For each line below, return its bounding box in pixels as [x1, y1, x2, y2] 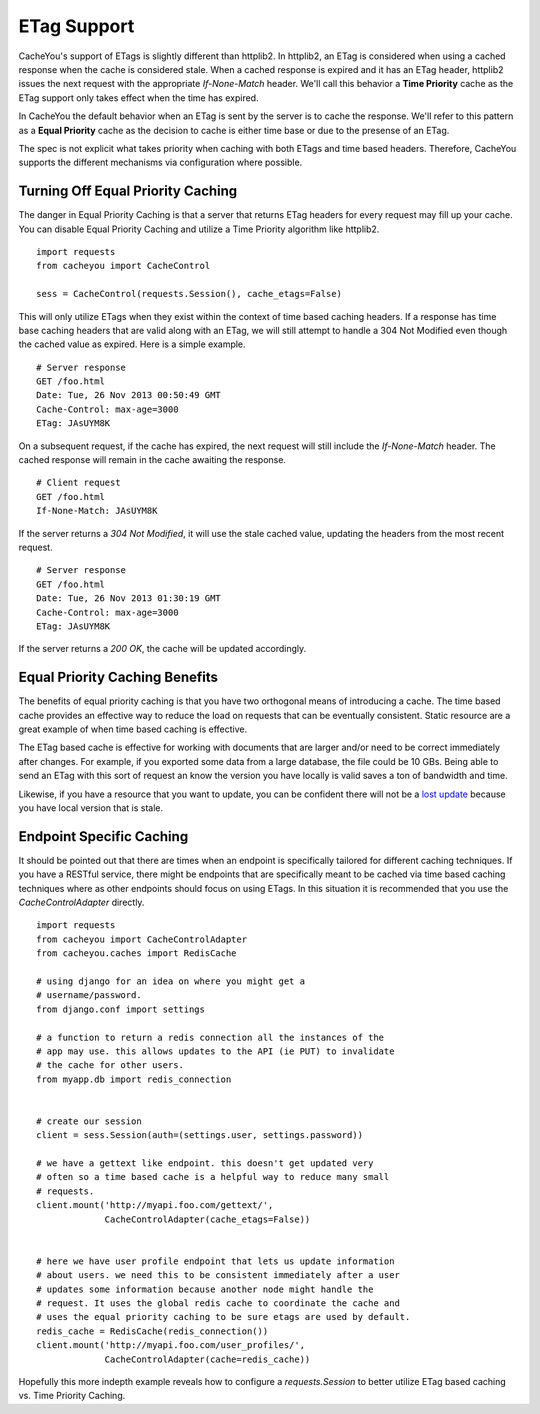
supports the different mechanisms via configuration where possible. [18, 156, 303, 169]
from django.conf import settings [36, 1003, 205, 1015]
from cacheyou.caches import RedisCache [36, 948, 237, 959]
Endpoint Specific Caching [18, 828, 189, 845]
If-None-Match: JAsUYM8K [36, 505, 158, 517]
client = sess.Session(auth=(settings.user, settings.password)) [36, 1130, 364, 1141]
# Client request [36, 477, 121, 489]
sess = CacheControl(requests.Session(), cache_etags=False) [36, 288, 342, 300]
